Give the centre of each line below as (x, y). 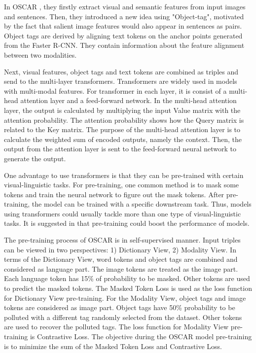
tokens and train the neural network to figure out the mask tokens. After (114, 194)
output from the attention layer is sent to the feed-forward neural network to (120, 149)
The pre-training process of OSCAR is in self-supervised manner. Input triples (122, 240)
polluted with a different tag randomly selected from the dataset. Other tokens (123, 317)
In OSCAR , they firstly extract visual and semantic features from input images (125, 6)
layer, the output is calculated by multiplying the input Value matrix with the (122, 110)
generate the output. (35, 158)
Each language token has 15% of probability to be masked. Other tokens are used (127, 278)
